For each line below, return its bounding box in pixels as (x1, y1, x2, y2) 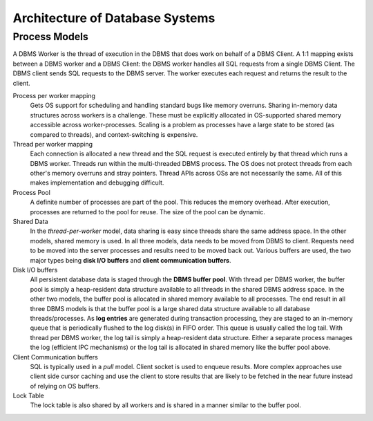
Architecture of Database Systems (12, 10, 216, 26)
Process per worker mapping (12, 91, 96, 100)
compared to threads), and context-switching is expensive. (30, 130, 198, 138)
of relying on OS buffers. (30, 382, 100, 390)
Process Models (12, 30, 89, 43)
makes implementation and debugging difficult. (30, 178, 164, 187)
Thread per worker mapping (12, 140, 93, 148)
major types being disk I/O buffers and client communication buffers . (30, 256, 231, 264)
